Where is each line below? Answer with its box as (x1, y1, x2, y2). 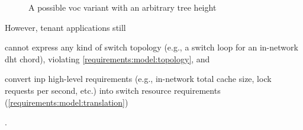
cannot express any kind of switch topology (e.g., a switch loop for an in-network (5, 41, 298, 53)
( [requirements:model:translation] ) (5, 96, 128, 108)
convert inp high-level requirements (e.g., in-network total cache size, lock (5, 72, 272, 85)
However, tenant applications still (5, 21, 126, 33)
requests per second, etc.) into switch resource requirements (5, 84, 221, 96)
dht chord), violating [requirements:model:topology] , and (5, 52, 210, 65)
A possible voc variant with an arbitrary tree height (28, 1, 217, 13)
